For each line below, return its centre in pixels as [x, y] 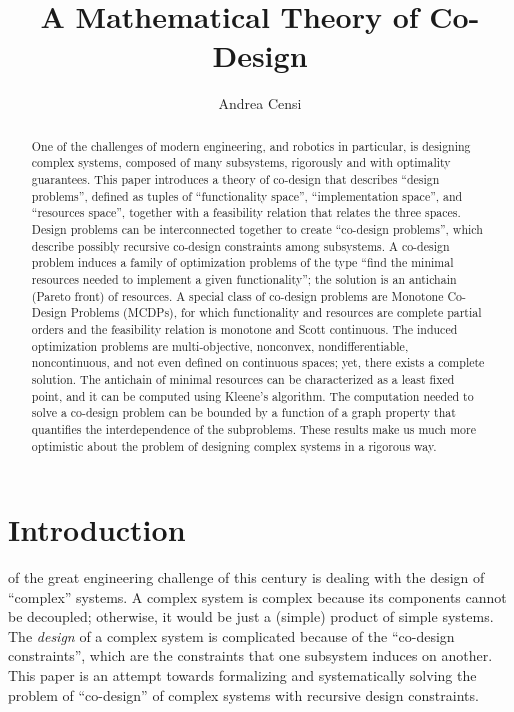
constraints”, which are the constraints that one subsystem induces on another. [250, 655]
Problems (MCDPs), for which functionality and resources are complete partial [276, 312]
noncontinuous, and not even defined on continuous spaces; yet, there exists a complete [258, 362]
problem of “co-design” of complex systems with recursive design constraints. [243, 694]
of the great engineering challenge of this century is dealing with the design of [246, 577]
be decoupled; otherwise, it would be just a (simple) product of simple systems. [251, 616]
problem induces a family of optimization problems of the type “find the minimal [242, 262]
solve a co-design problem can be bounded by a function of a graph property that [243, 412]
